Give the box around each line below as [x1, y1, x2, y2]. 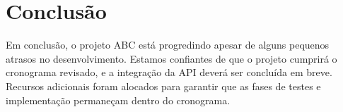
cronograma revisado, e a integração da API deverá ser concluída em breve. [6, 65, 332, 80]
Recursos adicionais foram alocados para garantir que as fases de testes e [6, 78, 321, 93]
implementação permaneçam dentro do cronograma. [6, 92, 231, 107]
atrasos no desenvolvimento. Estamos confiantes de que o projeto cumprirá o [6, 51, 337, 66]
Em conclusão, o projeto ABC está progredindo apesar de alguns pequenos [6, 37, 330, 52]
